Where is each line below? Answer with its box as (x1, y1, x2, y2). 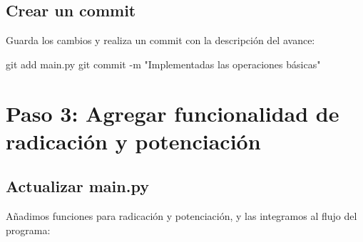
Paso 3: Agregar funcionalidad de (6, 98, 339, 127)
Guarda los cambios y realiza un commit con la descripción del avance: (6, 33, 315, 48)
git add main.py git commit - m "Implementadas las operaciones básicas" (6, 56, 321, 71)
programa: (6, 222, 51, 237)
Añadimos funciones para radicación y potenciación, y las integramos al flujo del (6, 209, 357, 223)
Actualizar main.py (6, 175, 149, 197)
